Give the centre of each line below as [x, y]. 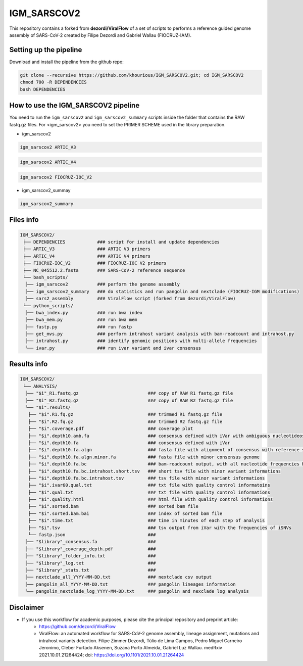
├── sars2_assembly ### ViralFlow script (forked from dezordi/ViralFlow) [131, 299]
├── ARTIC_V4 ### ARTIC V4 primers [87, 256]
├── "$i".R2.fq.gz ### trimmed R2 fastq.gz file [125, 421]
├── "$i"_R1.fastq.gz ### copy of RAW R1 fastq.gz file [129, 393]
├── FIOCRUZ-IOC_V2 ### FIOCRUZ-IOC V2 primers [95, 263]
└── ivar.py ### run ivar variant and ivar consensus [113, 348]
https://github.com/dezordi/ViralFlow [78, 627]
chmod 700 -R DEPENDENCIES [53, 82]
